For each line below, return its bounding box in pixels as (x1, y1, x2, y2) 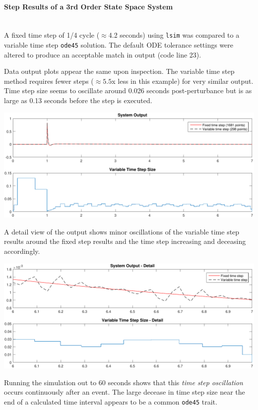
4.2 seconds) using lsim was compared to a (108, 30, 240, 40)
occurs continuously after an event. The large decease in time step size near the (4, 387, 245, 397)
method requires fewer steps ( (4, 75, 94, 86)
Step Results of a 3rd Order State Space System (4, 1, 173, 11)
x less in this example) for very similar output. (112, 75, 254, 86)
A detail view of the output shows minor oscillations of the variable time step (4, 226, 240, 236)
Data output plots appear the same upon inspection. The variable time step (4, 66, 235, 76)
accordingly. (4, 246, 40, 256)
